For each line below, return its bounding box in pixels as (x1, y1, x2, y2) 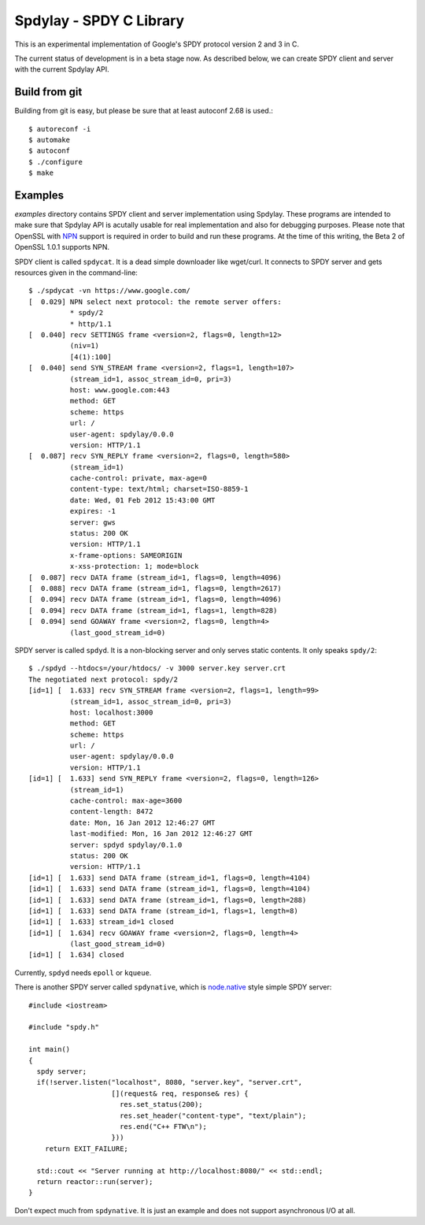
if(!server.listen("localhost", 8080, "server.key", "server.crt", (36, 1078, 303, 1087)
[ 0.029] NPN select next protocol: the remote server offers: (28, 297, 283, 306)
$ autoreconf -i (28, 124, 91, 133)
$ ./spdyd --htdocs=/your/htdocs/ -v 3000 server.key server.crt (28, 664, 286, 673)
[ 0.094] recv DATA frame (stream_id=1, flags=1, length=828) (28, 606, 278, 614)
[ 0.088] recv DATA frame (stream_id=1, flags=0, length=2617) (28, 584, 283, 592)
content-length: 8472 (69, 807, 153, 816)
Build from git (14, 85, 83, 98)
